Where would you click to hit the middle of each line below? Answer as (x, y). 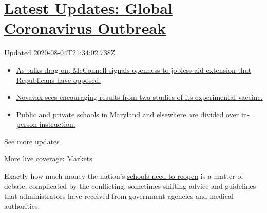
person (26, 124)
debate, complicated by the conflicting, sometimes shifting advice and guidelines (130, 186)
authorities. (22, 206)
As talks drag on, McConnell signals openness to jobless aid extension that (134, 69)
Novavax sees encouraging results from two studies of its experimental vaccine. (139, 97)
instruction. (57, 124)
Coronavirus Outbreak (85, 28)
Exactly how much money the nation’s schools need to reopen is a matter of (124, 176)
